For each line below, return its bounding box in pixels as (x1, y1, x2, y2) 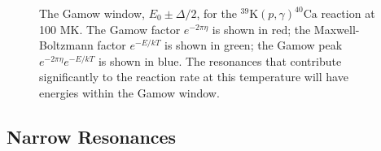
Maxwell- (313, 20, 360, 37)
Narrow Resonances (7, 123, 177, 149)
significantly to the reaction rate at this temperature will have (39, 68, 348, 85)
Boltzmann (39, 37, 94, 54)
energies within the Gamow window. (39, 84, 220, 101)
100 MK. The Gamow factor (39, 20, 181, 37)
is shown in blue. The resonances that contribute (98, 52, 342, 69)
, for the (196, 5, 237, 21)
